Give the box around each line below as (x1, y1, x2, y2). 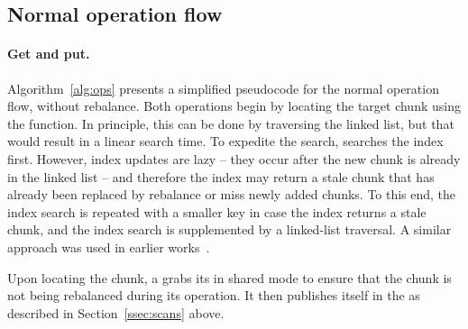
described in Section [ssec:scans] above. (7, 303, 225, 322)
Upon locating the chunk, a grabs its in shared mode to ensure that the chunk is (7, 268, 452, 287)
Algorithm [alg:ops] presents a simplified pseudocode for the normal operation (7, 78, 439, 97)
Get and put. (7, 44, 90, 63)
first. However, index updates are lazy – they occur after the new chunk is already (7, 149, 461, 168)
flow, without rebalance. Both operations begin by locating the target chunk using (7, 96, 461, 115)
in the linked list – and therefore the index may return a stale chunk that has (7, 167, 435, 186)
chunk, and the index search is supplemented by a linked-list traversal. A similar (7, 220, 452, 239)
